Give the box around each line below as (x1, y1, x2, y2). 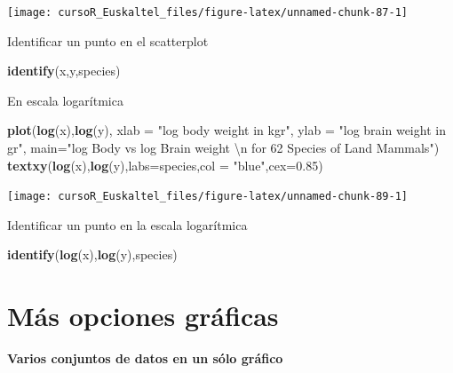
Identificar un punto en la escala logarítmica (7, 215, 248, 234)
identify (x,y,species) (7, 61, 121, 80)
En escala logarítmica (7, 91, 123, 109)
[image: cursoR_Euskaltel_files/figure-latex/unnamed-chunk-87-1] (7, 6, 409, 19)
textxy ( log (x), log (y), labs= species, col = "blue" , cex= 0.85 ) (7, 155, 323, 174)
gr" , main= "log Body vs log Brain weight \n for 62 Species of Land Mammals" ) (7, 139, 440, 157)
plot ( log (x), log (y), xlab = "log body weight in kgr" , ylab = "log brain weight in (7, 121, 446, 139)
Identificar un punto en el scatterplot (7, 31, 209, 50)
